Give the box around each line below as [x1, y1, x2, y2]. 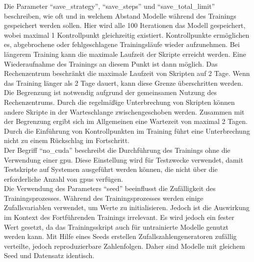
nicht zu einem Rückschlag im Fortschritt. [4, 135, 130, 145]
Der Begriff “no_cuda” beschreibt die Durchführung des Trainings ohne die [4, 144, 230, 155]
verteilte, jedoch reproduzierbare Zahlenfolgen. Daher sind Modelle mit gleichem [4, 240, 245, 251]
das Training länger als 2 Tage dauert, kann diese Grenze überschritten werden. [4, 77, 243, 88]
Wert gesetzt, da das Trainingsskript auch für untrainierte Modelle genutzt [4, 221, 229, 232]
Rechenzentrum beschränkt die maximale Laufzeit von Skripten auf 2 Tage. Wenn [4, 68, 250, 78]
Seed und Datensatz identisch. [4, 250, 95, 261]
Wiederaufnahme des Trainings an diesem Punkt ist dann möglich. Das [4, 58, 218, 69]
